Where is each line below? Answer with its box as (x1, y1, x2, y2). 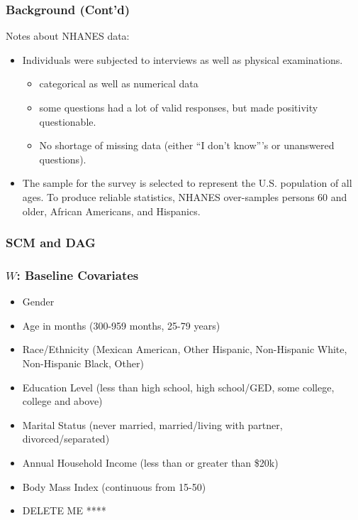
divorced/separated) (22, 431, 110, 446)
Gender (22, 294, 55, 309)
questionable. (39, 114, 96, 129)
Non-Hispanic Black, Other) (22, 356, 144, 370)
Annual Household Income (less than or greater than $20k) (22, 455, 279, 470)
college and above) (22, 394, 103, 408)
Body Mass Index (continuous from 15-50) (22, 479, 206, 494)
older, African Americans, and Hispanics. (22, 203, 201, 218)
